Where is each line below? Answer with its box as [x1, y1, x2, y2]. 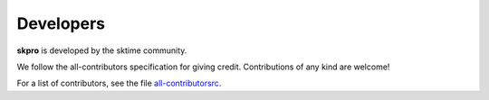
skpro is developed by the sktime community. [16, 45, 187, 56]
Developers [16, 14, 106, 33]
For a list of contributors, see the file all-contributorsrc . [16, 77, 222, 89]
